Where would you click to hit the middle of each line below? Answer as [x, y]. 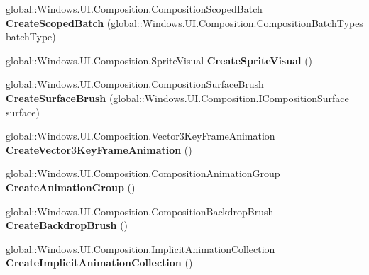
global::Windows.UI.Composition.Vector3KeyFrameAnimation [141, 136]
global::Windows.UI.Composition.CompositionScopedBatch [134, 9]
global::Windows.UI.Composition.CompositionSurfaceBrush [135, 84]
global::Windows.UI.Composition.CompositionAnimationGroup [143, 173]
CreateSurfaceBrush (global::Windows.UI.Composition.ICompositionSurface [177, 97]
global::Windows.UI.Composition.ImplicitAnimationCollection [141, 248]
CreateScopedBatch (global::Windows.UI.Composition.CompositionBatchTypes [184, 22]
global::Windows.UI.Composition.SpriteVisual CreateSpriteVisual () [159, 60]
